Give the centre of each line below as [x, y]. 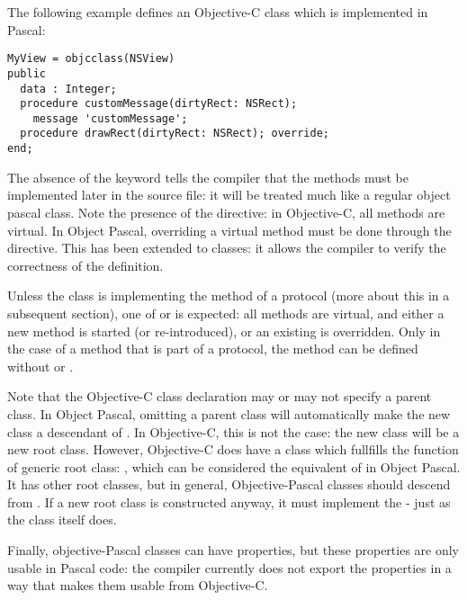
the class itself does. [62, 519]
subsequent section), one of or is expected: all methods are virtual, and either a [226, 313]
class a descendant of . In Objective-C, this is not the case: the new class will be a [233, 431]
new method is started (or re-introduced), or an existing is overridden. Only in [224, 331]
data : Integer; [68, 89]
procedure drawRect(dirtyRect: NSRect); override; [175, 134]
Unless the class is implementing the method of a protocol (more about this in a [229, 296]
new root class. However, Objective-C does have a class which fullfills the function [233, 449]
